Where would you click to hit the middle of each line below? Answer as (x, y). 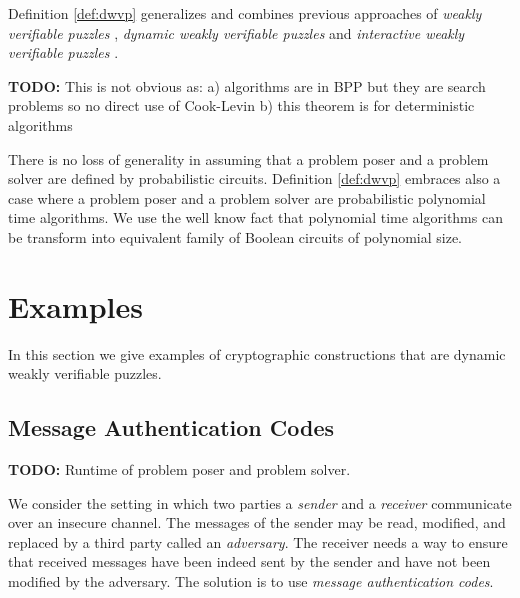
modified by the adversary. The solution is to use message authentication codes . (251, 581)
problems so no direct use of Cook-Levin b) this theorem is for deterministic (241, 105)
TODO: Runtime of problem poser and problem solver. (179, 469)
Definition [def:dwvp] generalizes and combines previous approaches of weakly (245, 13)
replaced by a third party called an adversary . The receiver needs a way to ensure (258, 541)
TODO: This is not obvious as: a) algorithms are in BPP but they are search (247, 85)
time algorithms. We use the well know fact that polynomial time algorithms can (255, 217)
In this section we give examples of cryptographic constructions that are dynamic (257, 353)
